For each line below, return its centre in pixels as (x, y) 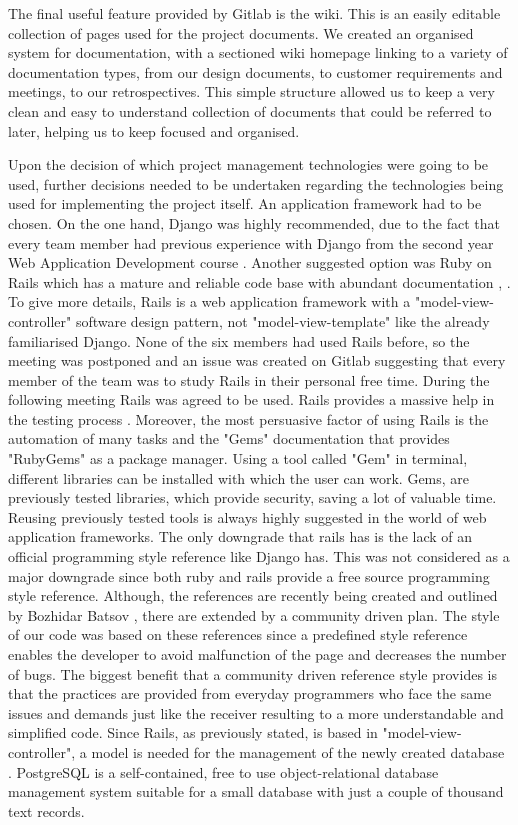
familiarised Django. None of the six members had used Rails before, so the (239, 340)
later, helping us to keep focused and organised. (154, 130)
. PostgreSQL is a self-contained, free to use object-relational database (223, 771)
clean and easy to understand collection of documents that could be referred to (250, 110)
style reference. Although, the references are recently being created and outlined (253, 595)
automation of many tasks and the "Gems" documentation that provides (229, 438)
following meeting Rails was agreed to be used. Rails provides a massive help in (251, 399)
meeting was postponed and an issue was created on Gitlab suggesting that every (257, 360)
